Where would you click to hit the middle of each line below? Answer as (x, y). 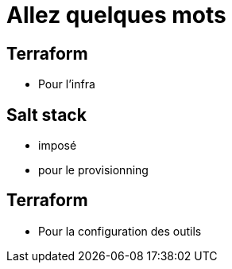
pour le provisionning (93, 170)
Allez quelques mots (116, 15)
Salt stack (46, 115)
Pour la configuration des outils (120, 231)
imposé (58, 146)
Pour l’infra (67, 84)
